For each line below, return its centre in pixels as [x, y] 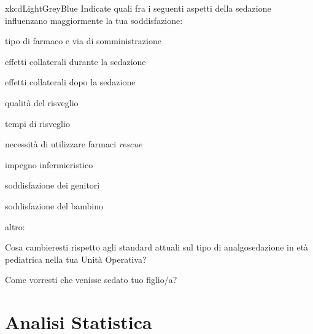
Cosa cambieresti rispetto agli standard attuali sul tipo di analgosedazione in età [157, 247]
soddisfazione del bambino [54, 205]
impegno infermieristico [49, 164]
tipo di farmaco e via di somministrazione [83, 41]
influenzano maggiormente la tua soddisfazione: [94, 20]
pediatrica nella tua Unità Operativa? [76, 259]
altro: [15, 226]
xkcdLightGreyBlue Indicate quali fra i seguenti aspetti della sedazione [138, 8]
